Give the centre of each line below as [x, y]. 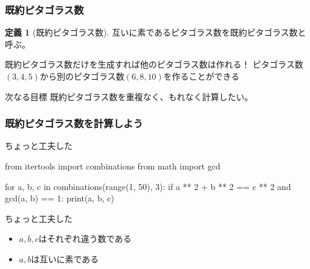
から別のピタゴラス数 [82, 76]
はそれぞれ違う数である [85, 239]
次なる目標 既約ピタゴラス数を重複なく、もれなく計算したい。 [129, 96]
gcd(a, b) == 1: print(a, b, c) [60, 198]
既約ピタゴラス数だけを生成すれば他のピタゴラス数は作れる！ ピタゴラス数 [154, 64]
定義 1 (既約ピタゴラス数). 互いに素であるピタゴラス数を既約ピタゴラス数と [156, 32]
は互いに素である [65, 258]
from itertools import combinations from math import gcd [113, 166]
